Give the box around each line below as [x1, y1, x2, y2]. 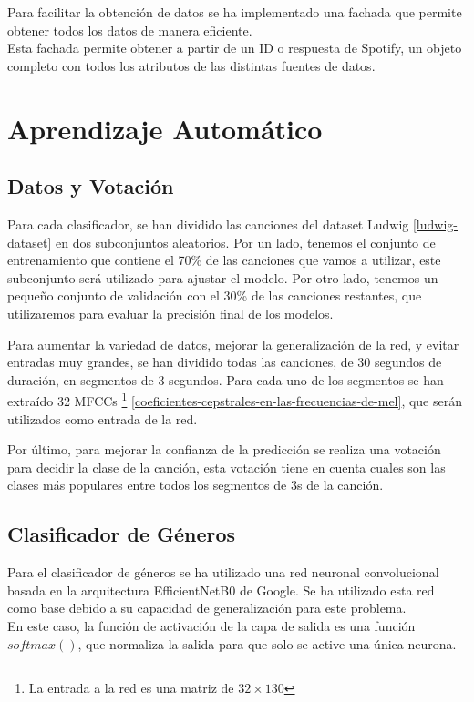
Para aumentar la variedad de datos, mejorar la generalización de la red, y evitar [7, 334, 459, 353]
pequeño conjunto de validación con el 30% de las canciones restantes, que [7, 286, 422, 305]
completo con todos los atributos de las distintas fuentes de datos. [7, 56, 376, 75]
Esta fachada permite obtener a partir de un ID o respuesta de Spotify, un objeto [7, 38, 462, 57]
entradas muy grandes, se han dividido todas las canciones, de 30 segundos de [7, 352, 442, 371]
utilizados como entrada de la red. [7, 409, 198, 428]
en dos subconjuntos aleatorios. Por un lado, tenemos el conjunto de [55, 232, 436, 251]
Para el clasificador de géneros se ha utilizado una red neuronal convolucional [7, 563, 439, 582]
